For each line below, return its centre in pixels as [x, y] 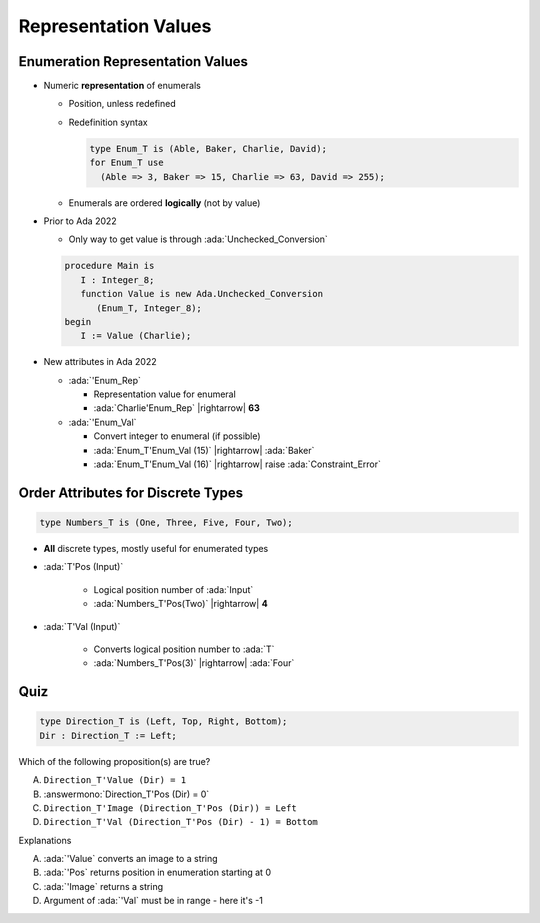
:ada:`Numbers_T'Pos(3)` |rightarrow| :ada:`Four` [194, 663]
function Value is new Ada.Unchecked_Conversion [202, 294]
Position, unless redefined [122, 104]
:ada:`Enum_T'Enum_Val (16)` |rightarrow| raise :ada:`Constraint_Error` [237, 464]
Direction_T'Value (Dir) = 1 [115, 780]
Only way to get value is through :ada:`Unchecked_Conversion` [198, 239]
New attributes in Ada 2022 [100, 362]
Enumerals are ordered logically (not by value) [164, 202]
